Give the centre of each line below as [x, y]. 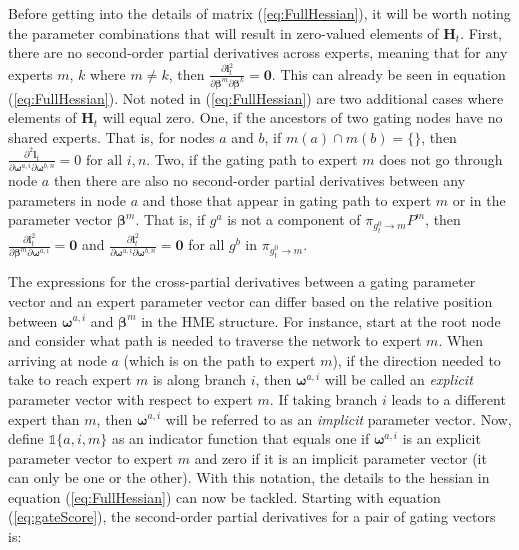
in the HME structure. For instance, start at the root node [321, 320]
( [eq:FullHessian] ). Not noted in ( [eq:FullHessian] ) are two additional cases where [256, 97]
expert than [44, 418]
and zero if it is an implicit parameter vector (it [340, 457]
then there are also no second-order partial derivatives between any [259, 180]
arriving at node [57, 359]
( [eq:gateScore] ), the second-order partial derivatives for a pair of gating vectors [252, 516]
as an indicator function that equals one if [240, 438]
